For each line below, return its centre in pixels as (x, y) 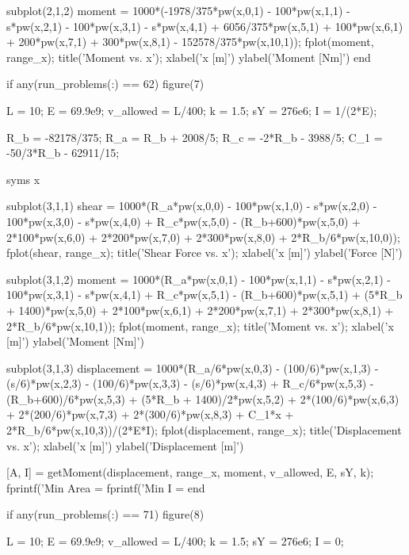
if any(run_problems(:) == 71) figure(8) (105, 514)
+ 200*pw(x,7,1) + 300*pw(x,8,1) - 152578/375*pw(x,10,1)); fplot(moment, (190, 42)
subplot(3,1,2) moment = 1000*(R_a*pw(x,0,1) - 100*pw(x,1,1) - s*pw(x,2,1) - (199, 279)
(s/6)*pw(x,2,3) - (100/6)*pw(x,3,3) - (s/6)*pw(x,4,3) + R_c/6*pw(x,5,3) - (190, 383)
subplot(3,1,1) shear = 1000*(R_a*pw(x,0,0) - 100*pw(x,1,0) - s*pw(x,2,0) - (192, 206)
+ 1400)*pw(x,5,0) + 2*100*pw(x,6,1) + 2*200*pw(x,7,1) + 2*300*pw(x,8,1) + (200, 310)
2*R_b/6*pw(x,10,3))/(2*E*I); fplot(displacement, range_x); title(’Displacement (204, 430)
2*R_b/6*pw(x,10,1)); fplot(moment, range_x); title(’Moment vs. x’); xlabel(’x (200, 325)
